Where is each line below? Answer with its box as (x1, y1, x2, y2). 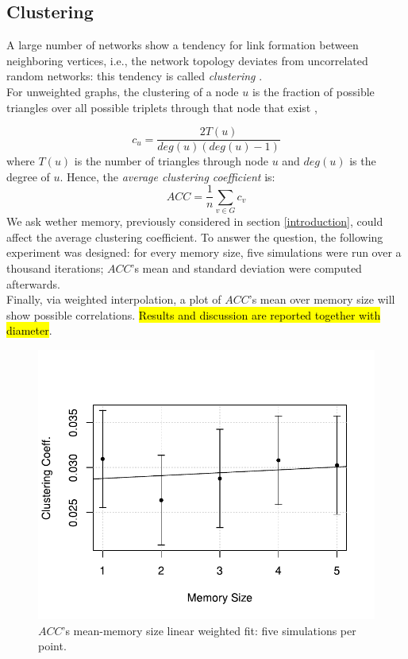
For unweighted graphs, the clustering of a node (6, 83, 239, 99)
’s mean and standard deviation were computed (131, 260, 362, 276)
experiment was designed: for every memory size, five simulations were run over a (6, 244, 402, 261)
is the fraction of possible (252, 83, 375, 99)
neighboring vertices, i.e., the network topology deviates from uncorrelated (6, 52, 368, 68)
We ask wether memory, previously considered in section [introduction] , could (6, 213, 383, 230)
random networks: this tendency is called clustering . (6, 68, 263, 84)
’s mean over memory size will (248, 291, 395, 308)
